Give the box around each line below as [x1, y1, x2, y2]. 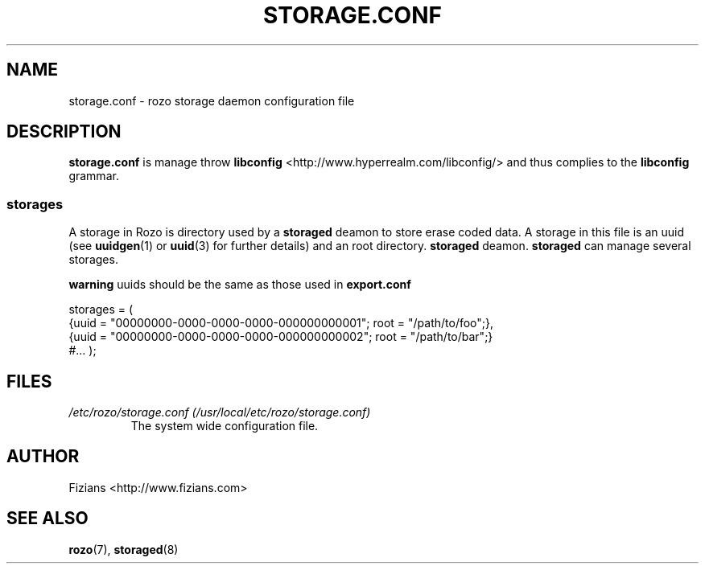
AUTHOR [6, 446, 80, 467]
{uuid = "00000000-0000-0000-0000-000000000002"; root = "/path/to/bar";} [68, 330, 493, 344]
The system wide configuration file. [130, 419, 319, 433]
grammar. [68, 169, 119, 183]
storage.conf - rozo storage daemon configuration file [68, 93, 355, 108]
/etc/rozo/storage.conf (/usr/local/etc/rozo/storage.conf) [68, 405, 371, 420]
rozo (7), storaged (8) [68, 542, 179, 556]
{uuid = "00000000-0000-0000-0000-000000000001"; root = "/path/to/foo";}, [68, 316, 494, 330]
